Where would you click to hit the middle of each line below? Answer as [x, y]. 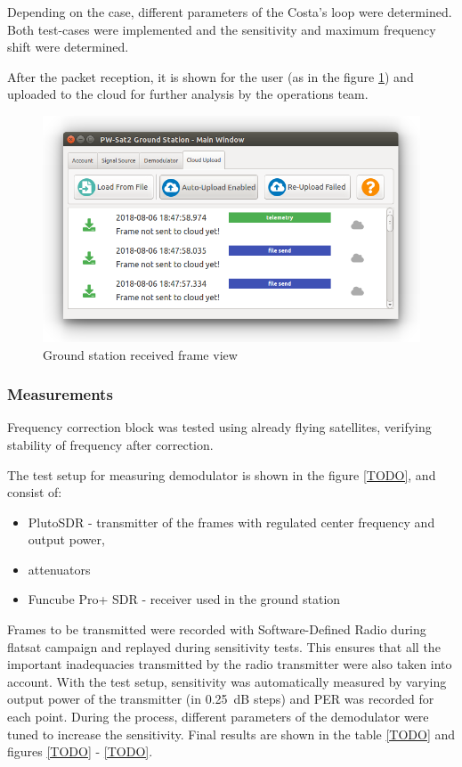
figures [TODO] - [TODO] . [80, 751]
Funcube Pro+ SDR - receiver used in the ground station [184, 599]
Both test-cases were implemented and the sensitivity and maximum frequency [222, 29]
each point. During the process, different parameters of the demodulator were [218, 717]
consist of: [35, 492]
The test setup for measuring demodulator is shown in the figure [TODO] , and [222, 474]
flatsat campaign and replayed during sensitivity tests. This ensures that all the [224, 646]
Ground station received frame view [140, 354]
